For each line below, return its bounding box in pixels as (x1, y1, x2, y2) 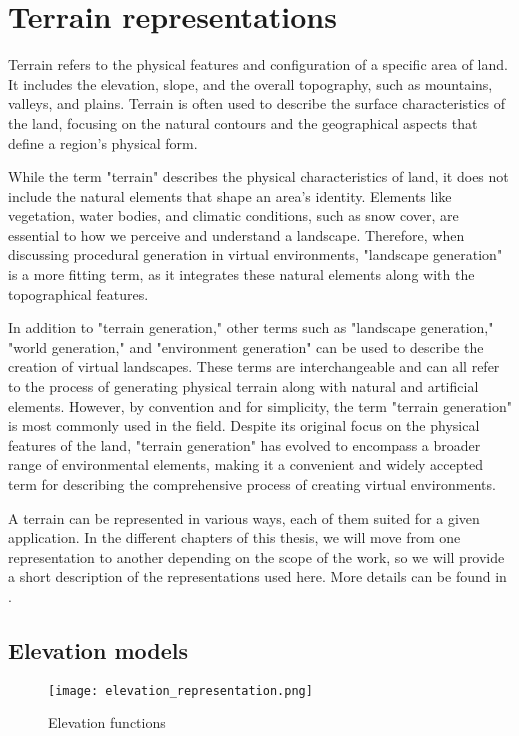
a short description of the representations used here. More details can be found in (8, 566, 507, 587)
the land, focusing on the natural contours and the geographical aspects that (8, 112, 478, 133)
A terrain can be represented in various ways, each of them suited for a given (8, 507, 480, 528)
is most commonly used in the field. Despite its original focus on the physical (8, 415, 480, 436)
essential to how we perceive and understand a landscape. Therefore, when (8, 224, 465, 245)
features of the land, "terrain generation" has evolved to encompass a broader (8, 434, 481, 455)
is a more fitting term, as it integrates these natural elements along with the (8, 264, 475, 285)
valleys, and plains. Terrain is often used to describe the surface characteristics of (8, 93, 506, 114)
